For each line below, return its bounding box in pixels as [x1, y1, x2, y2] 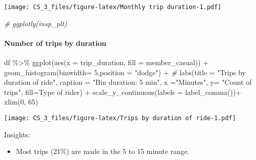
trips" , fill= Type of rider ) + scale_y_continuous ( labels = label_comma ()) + [4, 86, 241, 97]
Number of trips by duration [4, 37, 107, 48]
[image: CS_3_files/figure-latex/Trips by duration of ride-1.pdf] [4, 115, 236, 122]
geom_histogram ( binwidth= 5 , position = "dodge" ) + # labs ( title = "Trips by [4, 67, 246, 77]
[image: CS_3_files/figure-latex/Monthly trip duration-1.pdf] [4, 4, 222, 11]
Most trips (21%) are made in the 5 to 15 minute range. [16, 146, 190, 156]
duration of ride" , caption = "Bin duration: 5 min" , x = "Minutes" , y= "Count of [4, 77, 252, 87]
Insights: [4, 129, 30, 139]
